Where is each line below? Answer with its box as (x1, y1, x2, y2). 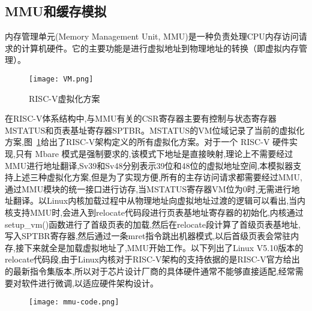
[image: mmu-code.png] (29, 298, 119, 307)
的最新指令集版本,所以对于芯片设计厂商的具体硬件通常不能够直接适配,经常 (5, 264, 295, 277)
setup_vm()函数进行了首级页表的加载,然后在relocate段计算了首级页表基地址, (5, 218, 301, 230)
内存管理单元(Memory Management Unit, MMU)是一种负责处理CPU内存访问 (5, 30, 299, 43)
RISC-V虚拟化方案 (29, 92, 100, 104)
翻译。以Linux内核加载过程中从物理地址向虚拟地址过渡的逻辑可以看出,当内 (13, 194, 306, 207)
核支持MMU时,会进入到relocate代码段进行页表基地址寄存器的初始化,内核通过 (5, 206, 304, 218)
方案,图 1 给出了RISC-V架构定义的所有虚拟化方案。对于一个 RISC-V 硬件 (5, 135, 290, 148)
